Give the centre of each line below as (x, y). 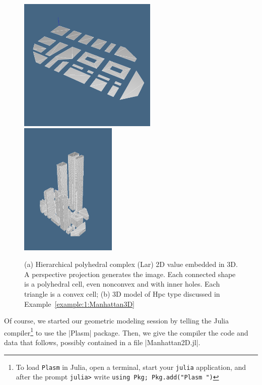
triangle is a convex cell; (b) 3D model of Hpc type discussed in (122, 293)
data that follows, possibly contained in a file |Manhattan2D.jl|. (102, 342)
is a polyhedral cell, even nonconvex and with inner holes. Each (122, 284)
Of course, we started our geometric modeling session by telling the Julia (116, 321)
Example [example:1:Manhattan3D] (79, 304)
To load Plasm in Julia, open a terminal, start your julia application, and (131, 367)
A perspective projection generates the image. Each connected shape (130, 274)
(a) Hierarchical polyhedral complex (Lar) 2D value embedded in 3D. (131, 264)
